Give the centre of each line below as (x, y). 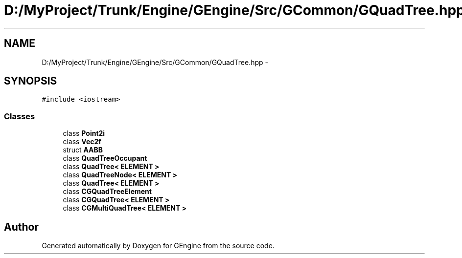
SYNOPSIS (31, 81)
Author (21, 227)
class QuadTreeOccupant (105, 158)
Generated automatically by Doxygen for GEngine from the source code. (158, 246)
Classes (20, 116)
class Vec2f (82, 142)
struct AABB (83, 150)
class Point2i (84, 133)
